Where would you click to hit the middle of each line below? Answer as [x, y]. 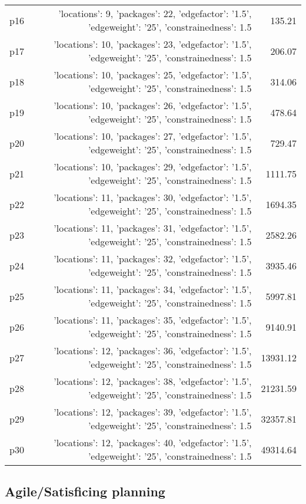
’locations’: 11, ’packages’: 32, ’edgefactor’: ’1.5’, [153, 258]
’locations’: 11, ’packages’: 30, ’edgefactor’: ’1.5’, [153, 197]
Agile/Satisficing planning [85, 491]
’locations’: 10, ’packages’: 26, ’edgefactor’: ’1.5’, [153, 105]
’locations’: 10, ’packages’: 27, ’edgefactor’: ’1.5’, [153, 136]
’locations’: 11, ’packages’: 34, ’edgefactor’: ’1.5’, [153, 289]
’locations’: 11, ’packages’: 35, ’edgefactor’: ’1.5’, [153, 320]
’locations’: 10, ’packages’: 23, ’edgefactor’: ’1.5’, [153, 44]
